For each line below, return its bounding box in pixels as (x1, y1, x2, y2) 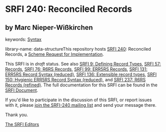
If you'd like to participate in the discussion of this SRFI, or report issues (5, 97, 152, 103)
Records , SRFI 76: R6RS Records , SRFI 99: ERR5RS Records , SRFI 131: (5, 66, 148, 72)
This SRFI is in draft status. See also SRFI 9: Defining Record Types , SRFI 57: (5, 61, 161, 66)
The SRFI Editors (5, 122, 40, 127)
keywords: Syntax (5, 36, 42, 42)
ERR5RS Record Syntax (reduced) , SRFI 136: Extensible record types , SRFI (5, 71, 157, 77)
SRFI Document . (5, 87, 39, 93)
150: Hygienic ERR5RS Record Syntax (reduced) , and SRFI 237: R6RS (5, 77, 146, 82)
